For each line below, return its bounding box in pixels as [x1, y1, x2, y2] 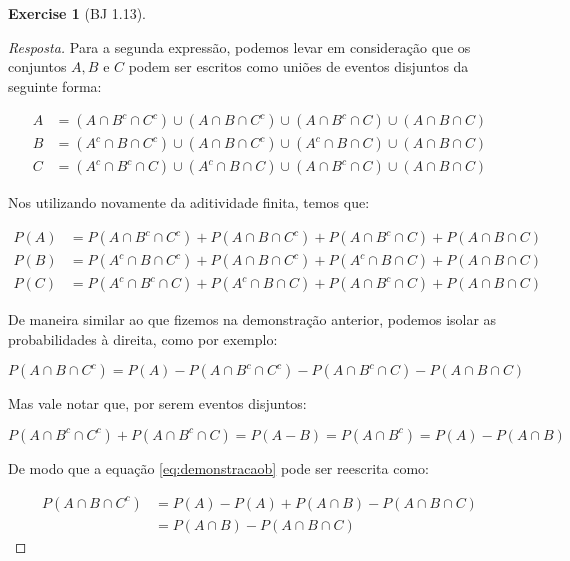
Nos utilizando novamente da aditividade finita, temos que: [8, 192, 370, 213]
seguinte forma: [8, 75, 102, 96]
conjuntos [8, 56, 67, 77]
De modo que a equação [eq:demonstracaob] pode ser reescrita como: [8, 457, 429, 478]
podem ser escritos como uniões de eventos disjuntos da [128, 56, 469, 77]
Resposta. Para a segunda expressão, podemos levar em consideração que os [8, 36, 471, 57]
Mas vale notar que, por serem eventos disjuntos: [8, 393, 307, 414]
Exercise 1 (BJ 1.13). [8, 3, 146, 23]
